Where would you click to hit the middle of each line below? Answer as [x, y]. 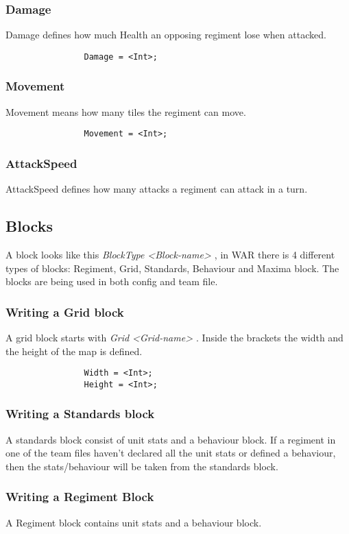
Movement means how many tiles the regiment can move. [126, 111]
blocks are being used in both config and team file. [112, 281]
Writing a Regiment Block [80, 497]
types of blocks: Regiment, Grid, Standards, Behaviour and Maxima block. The [172, 268]
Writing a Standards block [80, 414]
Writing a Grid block [65, 312]
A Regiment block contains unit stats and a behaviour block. [134, 522]
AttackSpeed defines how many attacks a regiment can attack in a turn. [157, 189]
